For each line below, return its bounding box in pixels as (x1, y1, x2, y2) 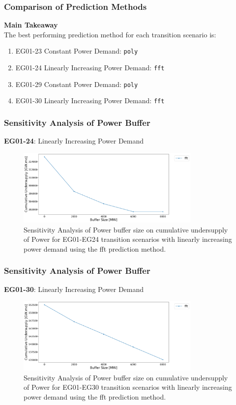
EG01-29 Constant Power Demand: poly (15, 79, 138, 89)
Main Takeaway (4, 20, 58, 30)
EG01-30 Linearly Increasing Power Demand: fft (15, 95, 165, 106)
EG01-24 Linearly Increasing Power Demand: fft (15, 62, 165, 73)
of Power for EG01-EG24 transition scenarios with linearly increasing (24, 234, 232, 244)
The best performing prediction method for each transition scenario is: (4, 29, 216, 39)
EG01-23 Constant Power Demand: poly (15, 46, 138, 56)
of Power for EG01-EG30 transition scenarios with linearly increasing (24, 382, 232, 392)
